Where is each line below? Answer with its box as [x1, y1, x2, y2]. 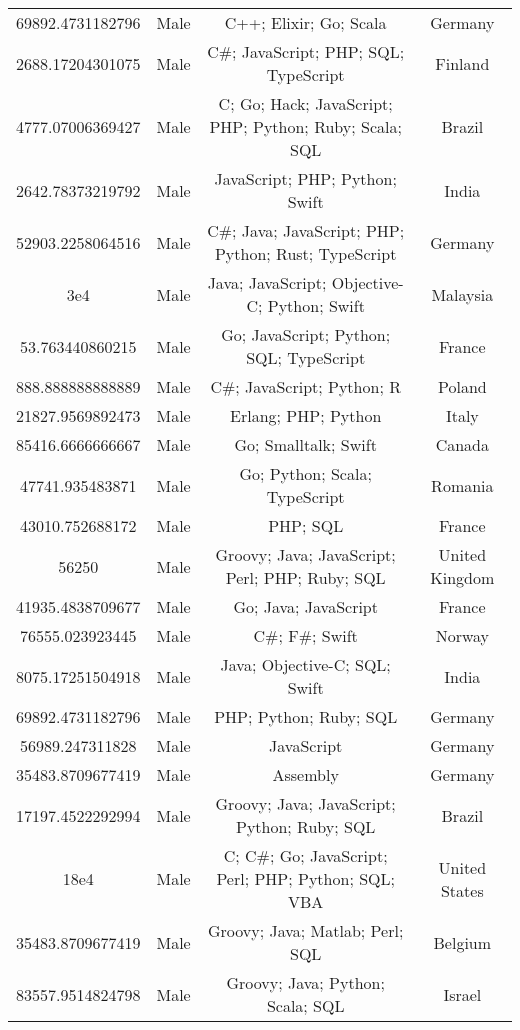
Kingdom [430, 566, 495, 589]
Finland [435, 51, 490, 75]
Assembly [272, 763, 339, 786]
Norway [435, 624, 490, 647]
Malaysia [431, 282, 494, 306]
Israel [443, 982, 482, 1006]
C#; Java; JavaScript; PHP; [207, 219, 405, 242]
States [440, 878, 484, 902]
